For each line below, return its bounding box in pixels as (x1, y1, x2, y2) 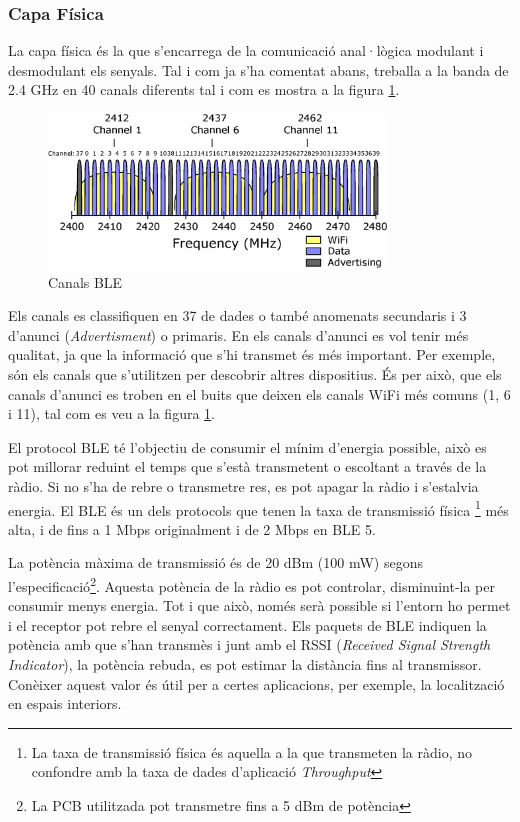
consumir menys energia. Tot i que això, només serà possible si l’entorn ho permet (8, 595, 511, 616)
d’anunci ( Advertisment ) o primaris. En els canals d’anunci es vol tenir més (8, 324, 469, 345)
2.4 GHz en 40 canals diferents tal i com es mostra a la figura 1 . (8, 79, 400, 100)
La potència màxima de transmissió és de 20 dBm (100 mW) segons (8, 552, 423, 573)
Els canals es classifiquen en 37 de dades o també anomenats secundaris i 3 (8, 305, 467, 326)
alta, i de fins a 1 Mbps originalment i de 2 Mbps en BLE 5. (8, 518, 376, 539)
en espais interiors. (8, 693, 122, 714)
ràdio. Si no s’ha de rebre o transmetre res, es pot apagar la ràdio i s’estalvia (8, 475, 479, 496)
